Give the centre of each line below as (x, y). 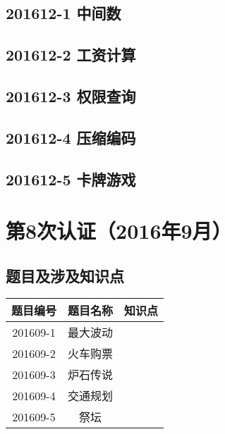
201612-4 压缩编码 (71, 137)
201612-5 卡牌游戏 (71, 179)
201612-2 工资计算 (71, 55)
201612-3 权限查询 (71, 95)
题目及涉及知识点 (65, 275)
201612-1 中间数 (63, 13)
